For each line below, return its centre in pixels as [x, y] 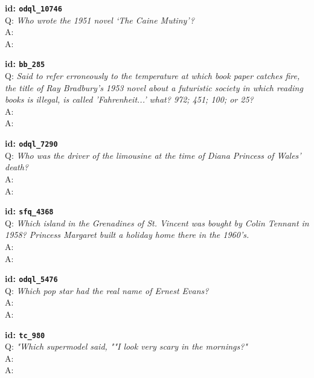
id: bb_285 [25, 64]
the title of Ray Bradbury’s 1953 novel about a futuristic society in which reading [154, 87]
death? [17, 167]
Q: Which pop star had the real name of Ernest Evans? [107, 290]
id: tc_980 [25, 334]
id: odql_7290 [31, 143]
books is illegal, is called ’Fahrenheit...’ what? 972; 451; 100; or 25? [129, 99]
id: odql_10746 [34, 8]
